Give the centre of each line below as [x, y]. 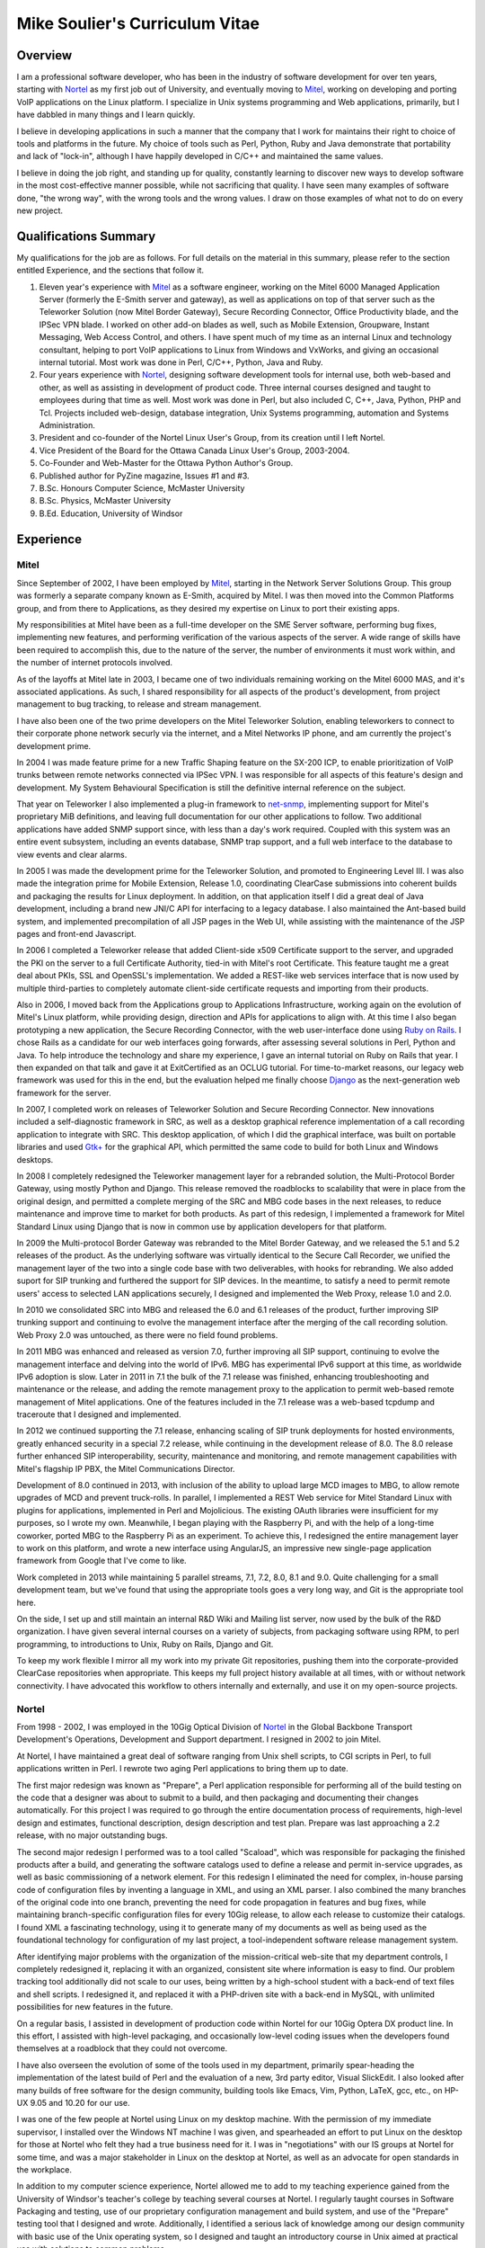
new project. [40, 210]
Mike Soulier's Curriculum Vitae [138, 23]
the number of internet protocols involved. [95, 663]
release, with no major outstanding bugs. [92, 1835]
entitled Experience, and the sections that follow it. [110, 271]
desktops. [35, 1159]
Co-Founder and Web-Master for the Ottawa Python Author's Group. [166, 463]
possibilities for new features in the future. [95, 2007]
